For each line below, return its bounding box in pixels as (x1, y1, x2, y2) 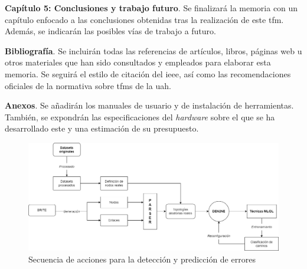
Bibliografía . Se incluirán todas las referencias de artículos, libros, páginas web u (5, 44, 302, 57)
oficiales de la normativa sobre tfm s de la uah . (5, 79, 171, 91)
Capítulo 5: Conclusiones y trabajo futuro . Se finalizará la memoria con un (5, 2, 298, 14)
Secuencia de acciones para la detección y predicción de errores (28, 252, 256, 265)
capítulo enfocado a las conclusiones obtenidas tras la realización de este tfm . (5, 13, 284, 25)
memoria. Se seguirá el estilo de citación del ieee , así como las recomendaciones (5, 67, 291, 80)
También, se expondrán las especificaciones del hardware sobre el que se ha (5, 110, 275, 123)
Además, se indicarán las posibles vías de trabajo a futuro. (5, 25, 216, 37)
